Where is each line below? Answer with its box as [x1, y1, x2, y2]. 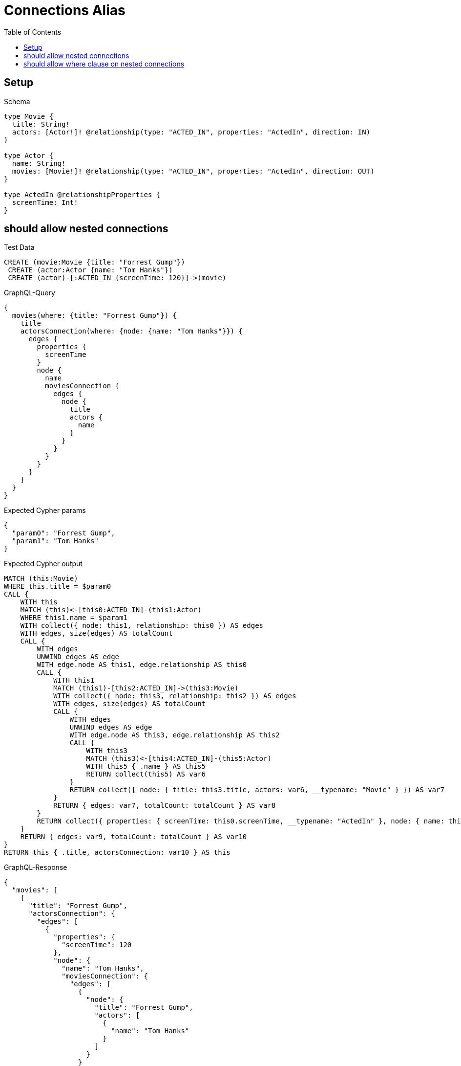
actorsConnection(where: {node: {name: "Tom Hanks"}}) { [20, 327, 243, 335]
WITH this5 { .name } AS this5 [86, 762, 206, 771]
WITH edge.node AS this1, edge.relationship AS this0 [37, 661, 247, 669]
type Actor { [4, 151, 54, 159]
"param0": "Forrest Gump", [12, 529, 115, 537]
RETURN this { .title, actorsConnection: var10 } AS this [4, 848, 230, 857]
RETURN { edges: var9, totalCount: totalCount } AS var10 [20, 833, 247, 841]
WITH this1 [53, 676, 95, 685]
